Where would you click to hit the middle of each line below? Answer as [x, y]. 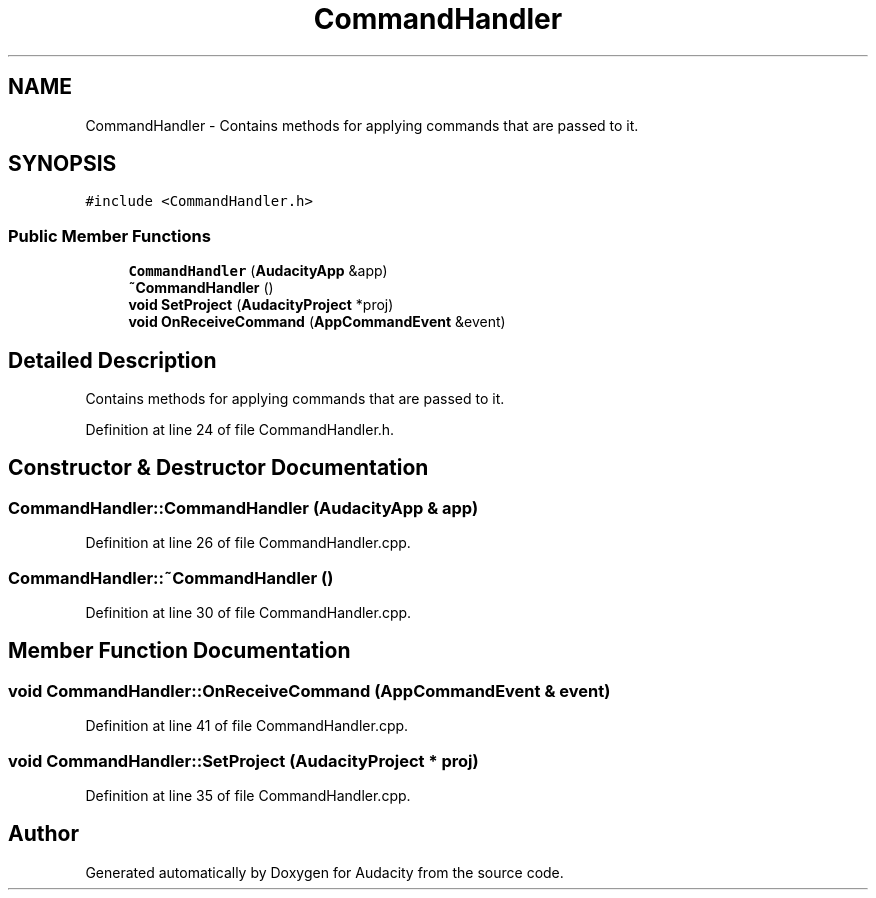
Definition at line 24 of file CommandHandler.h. [240, 430]
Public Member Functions [109, 235]
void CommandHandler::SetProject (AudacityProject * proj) [243, 760]
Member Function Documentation [179, 651]
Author [43, 834]
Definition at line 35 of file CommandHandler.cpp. [248, 795]
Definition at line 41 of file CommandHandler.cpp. [247, 726]
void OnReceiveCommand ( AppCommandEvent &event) [317, 322]
